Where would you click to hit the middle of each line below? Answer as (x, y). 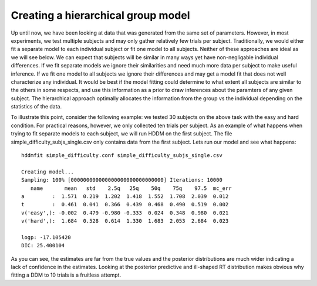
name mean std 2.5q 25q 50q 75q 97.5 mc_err (131, 188)
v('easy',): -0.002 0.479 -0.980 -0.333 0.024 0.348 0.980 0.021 (125, 213)
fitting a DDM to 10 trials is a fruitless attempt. (66, 275)
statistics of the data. (36, 107)
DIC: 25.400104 (43, 246)
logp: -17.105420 (46, 237)
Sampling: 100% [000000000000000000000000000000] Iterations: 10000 (122, 180)
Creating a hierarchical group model (100, 15)
